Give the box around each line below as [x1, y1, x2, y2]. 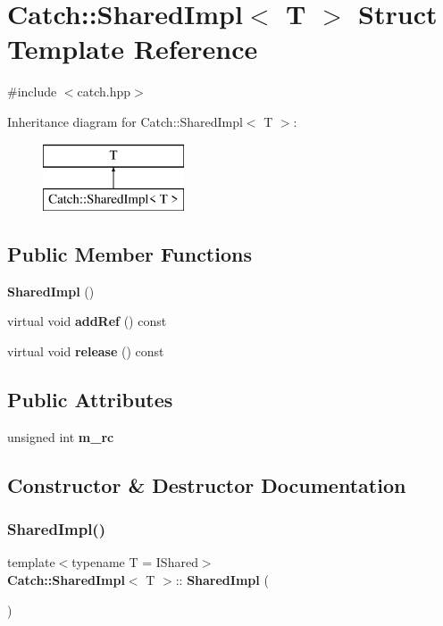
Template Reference [7, 30, 258, 67]
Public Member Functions [7, 240, 252, 268]
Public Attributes [7, 386, 173, 413]
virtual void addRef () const [7, 312, 167, 330]
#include [7, 82, 57, 101]
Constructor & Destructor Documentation [7, 471, 406, 498]
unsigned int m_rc [7, 427, 114, 446]
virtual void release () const [7, 342, 164, 361]
